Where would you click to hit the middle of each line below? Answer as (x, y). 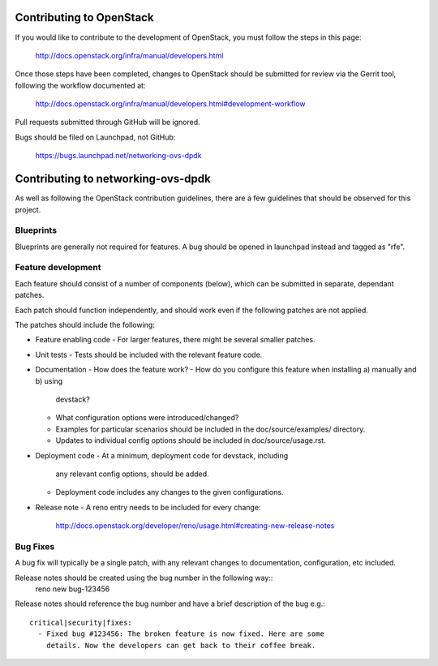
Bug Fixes (35, 546)
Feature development (58, 268)
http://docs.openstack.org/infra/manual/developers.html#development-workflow (170, 104)
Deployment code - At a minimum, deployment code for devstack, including (162, 455)
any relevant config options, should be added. (133, 474)
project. (28, 209)
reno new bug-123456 (73, 589)
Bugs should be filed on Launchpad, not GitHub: (95, 137)
